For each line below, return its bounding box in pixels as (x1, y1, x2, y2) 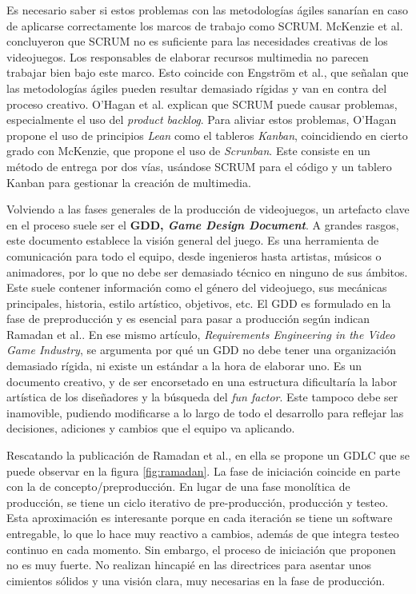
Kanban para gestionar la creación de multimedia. (6, 173, 251, 190)
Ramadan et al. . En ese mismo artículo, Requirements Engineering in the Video (6, 325, 395, 342)
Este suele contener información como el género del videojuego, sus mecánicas (6, 279, 387, 296)
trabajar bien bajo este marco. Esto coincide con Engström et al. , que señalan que (6, 64, 409, 81)
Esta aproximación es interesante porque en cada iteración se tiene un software (6, 509, 393, 526)
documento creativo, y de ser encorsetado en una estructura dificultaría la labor (6, 373, 398, 389)
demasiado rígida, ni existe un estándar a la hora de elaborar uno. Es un (6, 357, 362, 374)
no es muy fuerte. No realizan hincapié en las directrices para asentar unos (6, 556, 371, 573)
